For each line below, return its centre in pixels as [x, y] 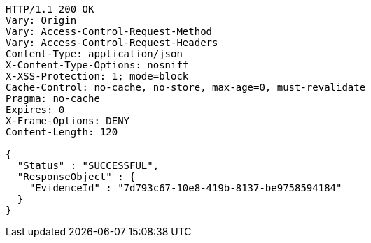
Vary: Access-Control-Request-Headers [112, 43]
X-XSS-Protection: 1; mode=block [97, 76]
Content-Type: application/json [94, 54]
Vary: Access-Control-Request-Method [109, 31]
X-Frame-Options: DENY [68, 121]
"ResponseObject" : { [76, 177]
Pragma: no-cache [53, 98]
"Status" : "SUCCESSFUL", [88, 165]
